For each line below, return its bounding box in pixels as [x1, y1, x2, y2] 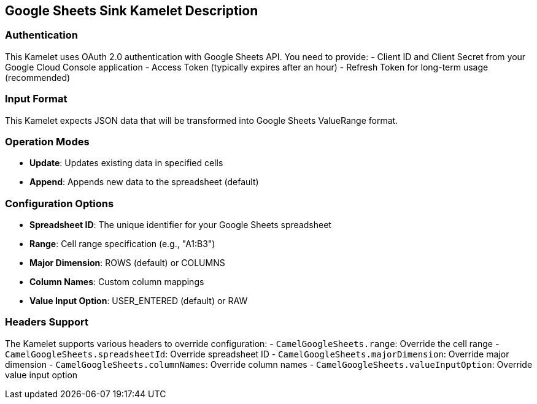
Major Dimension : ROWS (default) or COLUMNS [29, 257, 225, 269]
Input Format [5, 93, 68, 105]
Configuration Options [5, 197, 114, 210]
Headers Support [5, 316, 88, 329]
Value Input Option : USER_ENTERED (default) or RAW [29, 295, 248, 307]
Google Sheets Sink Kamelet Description [5, 3, 258, 18]
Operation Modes [5, 135, 90, 148]
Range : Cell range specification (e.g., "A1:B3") [29, 238, 215, 250]
